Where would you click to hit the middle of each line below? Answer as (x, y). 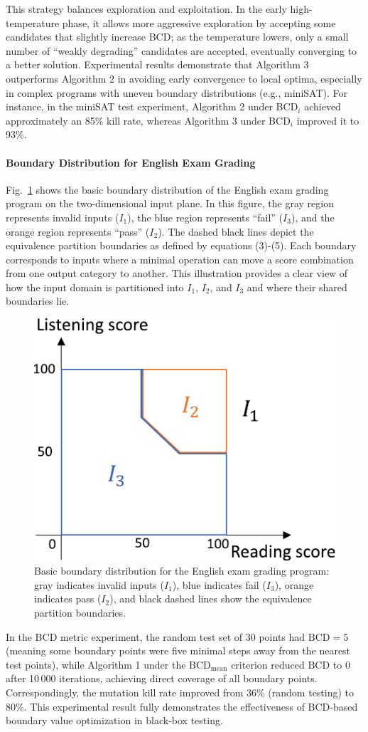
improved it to (328, 120)
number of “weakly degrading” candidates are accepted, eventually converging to (182, 50)
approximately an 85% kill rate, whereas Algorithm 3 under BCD (148, 120)
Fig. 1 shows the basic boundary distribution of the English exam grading (167, 189)
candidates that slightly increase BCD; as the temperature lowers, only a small (177, 37)
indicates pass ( (68, 598)
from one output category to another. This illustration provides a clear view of (177, 273)
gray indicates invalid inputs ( (99, 584)
